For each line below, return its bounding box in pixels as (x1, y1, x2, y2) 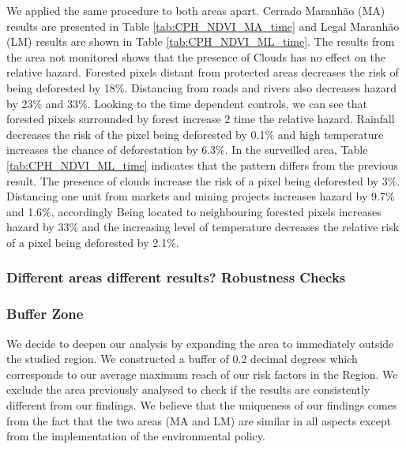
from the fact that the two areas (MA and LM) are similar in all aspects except (6, 412, 392, 428)
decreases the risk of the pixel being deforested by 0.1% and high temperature (6, 125, 384, 142)
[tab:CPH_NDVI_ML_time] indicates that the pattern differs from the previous (6, 156, 399, 173)
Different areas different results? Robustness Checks (6, 268, 346, 287)
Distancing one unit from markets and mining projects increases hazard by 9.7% (6, 188, 395, 204)
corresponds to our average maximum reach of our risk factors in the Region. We (6, 365, 398, 382)
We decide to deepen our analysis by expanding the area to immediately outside (6, 335, 394, 351)
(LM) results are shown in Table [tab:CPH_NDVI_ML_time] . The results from (6, 33, 395, 50)
